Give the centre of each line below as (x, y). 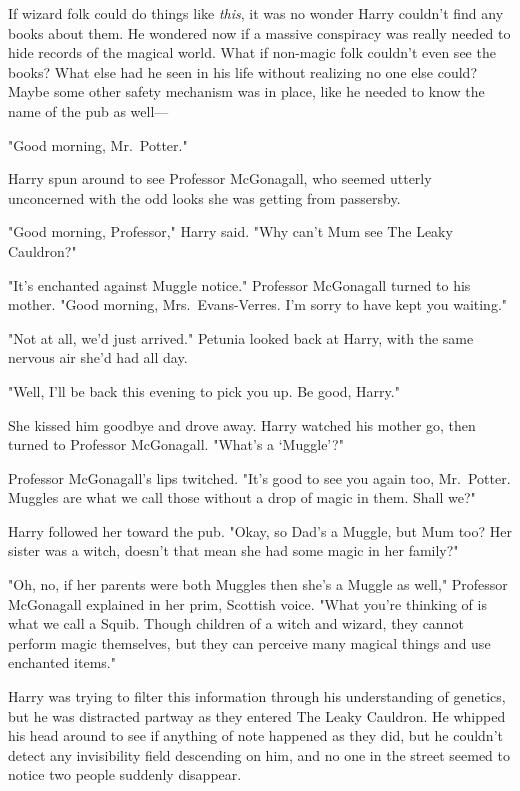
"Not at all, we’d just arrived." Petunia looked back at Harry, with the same (241, 337)
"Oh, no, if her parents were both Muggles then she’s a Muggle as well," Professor (258, 584)
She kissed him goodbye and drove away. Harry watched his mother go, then (242, 424)
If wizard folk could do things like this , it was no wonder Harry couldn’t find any (256, 13)
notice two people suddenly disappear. (125, 774)
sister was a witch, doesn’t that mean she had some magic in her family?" (233, 550)
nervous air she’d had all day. (98, 357)
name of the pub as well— (88, 110)
